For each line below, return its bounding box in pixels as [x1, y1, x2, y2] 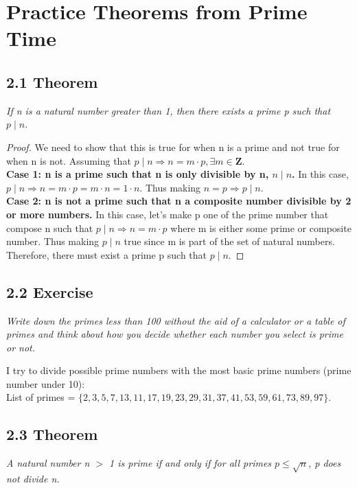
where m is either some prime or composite [170, 220, 352, 235]
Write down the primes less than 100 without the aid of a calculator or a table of [6, 313, 345, 327]
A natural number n [6, 456, 90, 470]
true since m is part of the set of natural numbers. [124, 234, 335, 248]
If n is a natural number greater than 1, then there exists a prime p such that [6, 103, 331, 117]
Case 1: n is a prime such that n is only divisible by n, [6, 167, 269, 181]
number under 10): [6, 376, 85, 391]
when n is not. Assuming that [6, 153, 131, 167]
